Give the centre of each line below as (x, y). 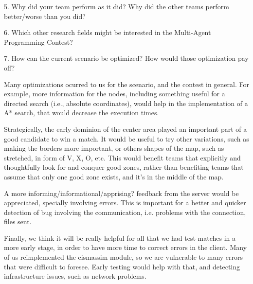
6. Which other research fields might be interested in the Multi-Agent (108, 32)
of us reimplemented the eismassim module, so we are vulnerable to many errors (124, 257)
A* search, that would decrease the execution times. (81, 113)
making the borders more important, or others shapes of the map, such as (114, 148)
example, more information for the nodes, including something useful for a (115, 94)
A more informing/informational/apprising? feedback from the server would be (121, 193)
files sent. (18, 222)
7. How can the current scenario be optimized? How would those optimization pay (126, 58)
